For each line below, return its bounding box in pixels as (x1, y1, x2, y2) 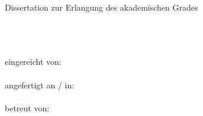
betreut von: (5, 101, 50, 114)
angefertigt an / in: (5, 78, 75, 91)
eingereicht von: (5, 55, 62, 68)
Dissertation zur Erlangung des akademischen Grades (5, 1, 198, 13)
